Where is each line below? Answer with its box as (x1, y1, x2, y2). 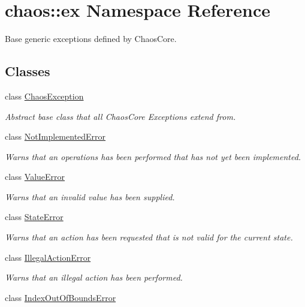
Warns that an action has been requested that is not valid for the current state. (5, 231, 293, 243)
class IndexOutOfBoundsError (5, 291, 116, 303)
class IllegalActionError (5, 251, 91, 263)
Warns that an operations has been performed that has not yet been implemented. (5, 150, 301, 162)
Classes (5, 62, 50, 80)
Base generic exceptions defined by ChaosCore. (5, 32, 177, 45)
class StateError (5, 210, 64, 223)
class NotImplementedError (5, 130, 106, 143)
